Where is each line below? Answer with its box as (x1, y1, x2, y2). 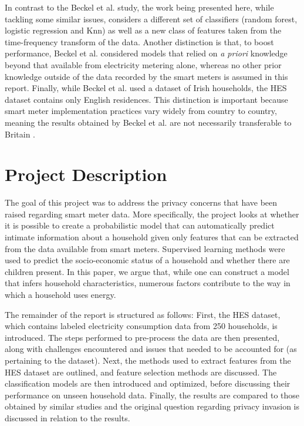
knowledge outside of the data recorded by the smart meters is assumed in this (5, 70, 288, 82)
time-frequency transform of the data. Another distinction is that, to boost (5, 35, 274, 48)
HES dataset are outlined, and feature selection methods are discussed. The (5, 365, 277, 378)
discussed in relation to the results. (5, 411, 130, 424)
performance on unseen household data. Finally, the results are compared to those (5, 388, 300, 401)
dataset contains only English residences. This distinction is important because (5, 93, 288, 105)
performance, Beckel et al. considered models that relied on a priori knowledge (5, 47, 288, 59)
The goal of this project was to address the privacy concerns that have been (5, 196, 278, 209)
